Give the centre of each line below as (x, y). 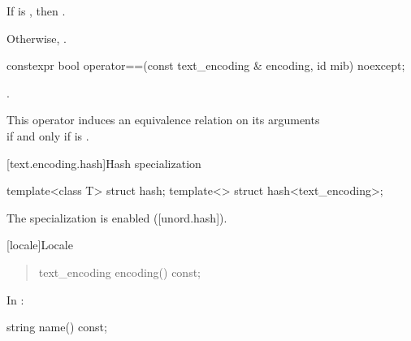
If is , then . (36, 11)
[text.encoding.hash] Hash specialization (104, 163)
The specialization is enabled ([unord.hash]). (117, 217)
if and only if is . (48, 135)
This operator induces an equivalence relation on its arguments (163, 120)
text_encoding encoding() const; (120, 272)
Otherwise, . (37, 38)
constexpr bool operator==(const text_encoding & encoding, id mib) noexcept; (206, 65)
